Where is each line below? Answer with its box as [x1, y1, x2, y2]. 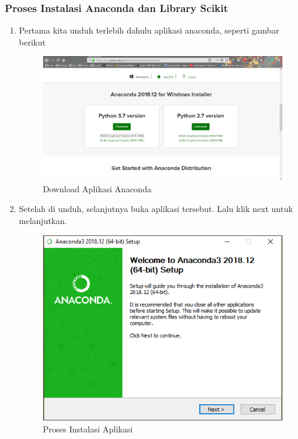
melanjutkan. [19, 214, 67, 226]
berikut [19, 35, 46, 48]
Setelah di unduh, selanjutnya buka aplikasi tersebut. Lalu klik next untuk [19, 202, 293, 215]
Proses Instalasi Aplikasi [42, 423, 133, 435]
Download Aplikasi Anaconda [42, 182, 151, 195]
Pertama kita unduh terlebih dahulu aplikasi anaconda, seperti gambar [19, 24, 279, 37]
